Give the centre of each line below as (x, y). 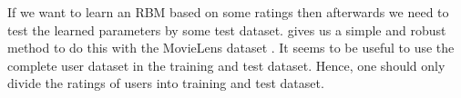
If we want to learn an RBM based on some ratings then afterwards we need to (228, 12)
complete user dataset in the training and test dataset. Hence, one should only (226, 65)
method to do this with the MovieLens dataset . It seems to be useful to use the (231, 48)
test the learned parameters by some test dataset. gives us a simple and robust (227, 29)
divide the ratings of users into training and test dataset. (166, 83)
